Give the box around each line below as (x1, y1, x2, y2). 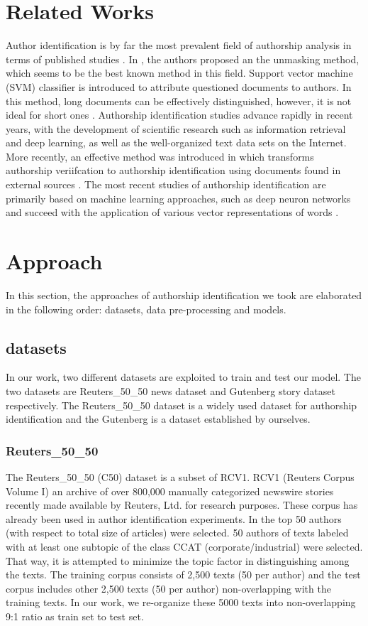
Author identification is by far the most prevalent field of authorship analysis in (6, 38, 352, 53)
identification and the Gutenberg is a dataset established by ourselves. (6, 411, 311, 426)
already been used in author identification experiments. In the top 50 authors (6, 511, 342, 526)
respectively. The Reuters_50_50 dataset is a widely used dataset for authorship (6, 397, 357, 412)
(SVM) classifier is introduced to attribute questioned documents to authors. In (6, 79, 352, 94)
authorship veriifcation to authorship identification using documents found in (6, 163, 341, 178)
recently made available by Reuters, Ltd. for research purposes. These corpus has (6, 497, 358, 512)
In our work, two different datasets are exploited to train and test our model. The (6, 369, 361, 384)
